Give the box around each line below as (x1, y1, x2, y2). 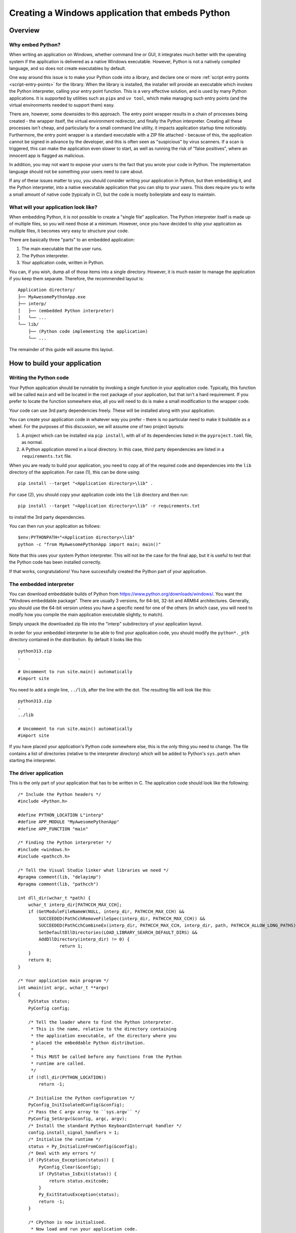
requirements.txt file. (21, 453, 72, 459)
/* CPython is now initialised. (28, 1219, 107, 1225)
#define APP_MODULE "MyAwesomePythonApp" (18, 819, 119, 825)
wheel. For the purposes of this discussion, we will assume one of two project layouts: (9, 423, 185, 429)
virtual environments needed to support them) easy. (9, 102, 115, 108)
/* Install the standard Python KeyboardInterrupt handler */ (28, 1123, 182, 1128)
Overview (9, 26, 40, 35)
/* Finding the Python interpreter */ (18, 840, 112, 845)
